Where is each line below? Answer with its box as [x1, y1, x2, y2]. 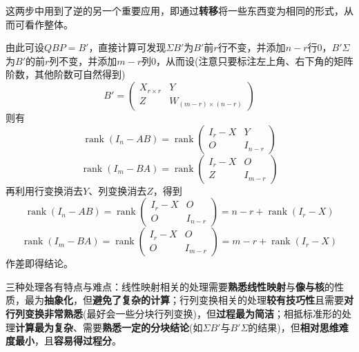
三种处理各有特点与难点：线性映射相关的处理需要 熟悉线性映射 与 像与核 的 [6, 279, 334, 293]
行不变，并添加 [217, 40, 286, 55]
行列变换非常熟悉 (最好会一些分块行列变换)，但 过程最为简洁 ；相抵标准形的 [6, 306, 342, 320]
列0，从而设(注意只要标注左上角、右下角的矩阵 [142, 53, 353, 68]
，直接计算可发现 [88, 40, 166, 55]
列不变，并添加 [49, 53, 117, 68]
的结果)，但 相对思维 [248, 320, 339, 334]
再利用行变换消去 [6, 183, 83, 197]
